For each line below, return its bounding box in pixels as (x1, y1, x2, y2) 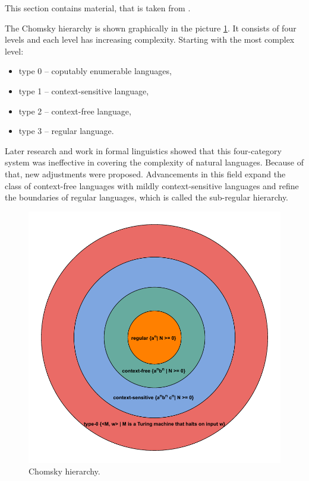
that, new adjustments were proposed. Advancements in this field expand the (5, 167, 286, 180)
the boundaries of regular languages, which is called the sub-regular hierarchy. (5, 191, 289, 203)
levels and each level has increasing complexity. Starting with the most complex (5, 33, 295, 46)
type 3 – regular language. (18, 125, 114, 137)
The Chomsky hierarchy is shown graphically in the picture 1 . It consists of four (5, 21, 297, 34)
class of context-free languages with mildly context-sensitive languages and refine (5, 179, 299, 192)
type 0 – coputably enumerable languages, (18, 65, 172, 77)
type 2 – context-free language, (18, 104, 131, 117)
